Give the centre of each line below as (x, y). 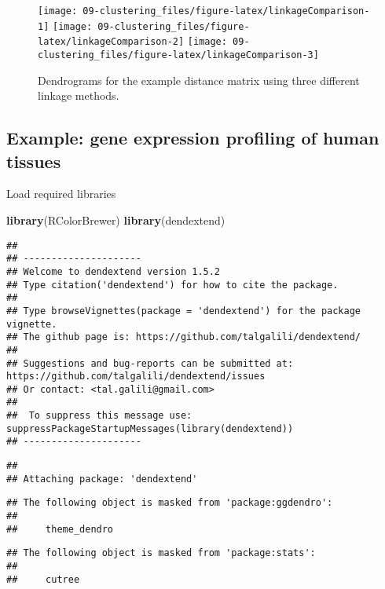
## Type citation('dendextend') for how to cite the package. (172, 285)
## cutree (43, 579)
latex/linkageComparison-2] (111, 42)
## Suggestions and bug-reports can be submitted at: (150, 363)
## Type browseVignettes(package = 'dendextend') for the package (184, 311)
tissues (34, 161)
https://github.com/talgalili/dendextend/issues (136, 377)
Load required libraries (61, 194)
